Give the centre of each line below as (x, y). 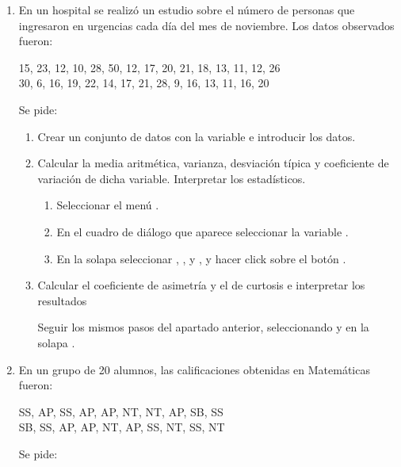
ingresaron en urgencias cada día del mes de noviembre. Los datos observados (206, 25)
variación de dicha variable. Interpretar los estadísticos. (172, 178)
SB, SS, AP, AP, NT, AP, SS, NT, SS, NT (122, 427)
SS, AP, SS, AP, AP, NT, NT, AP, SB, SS (121, 411)
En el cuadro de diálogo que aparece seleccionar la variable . (202, 231)
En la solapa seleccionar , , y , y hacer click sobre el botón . (201, 258)
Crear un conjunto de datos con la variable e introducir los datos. (197, 136)
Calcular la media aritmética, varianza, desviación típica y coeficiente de (213, 163)
